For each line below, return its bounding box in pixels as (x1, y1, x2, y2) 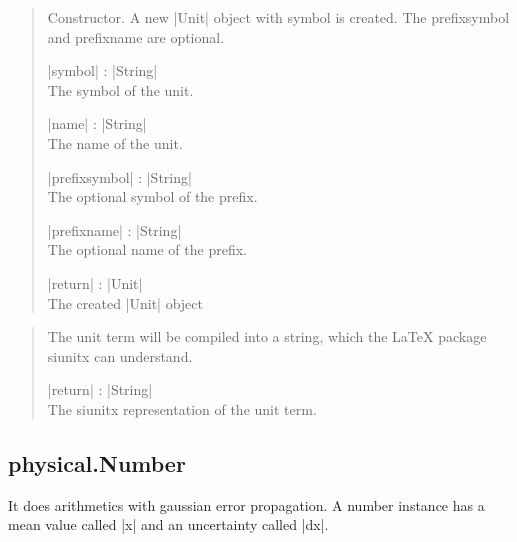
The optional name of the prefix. (47, 239, 247, 260)
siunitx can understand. (47, 345, 193, 366)
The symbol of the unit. (47, 79, 194, 100)
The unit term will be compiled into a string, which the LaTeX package (47, 326, 487, 347)
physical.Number (8, 447, 186, 478)
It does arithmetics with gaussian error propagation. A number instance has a (8, 494, 485, 515)
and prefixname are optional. (47, 26, 225, 47)
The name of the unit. (47, 132, 183, 153)
